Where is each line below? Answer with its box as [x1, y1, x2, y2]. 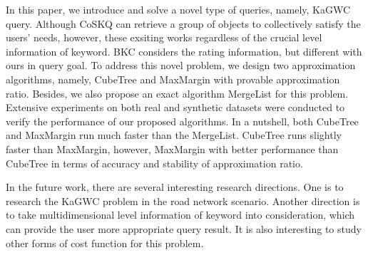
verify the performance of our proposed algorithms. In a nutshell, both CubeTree [6, 113, 359, 128]
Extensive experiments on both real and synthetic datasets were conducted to [6, 100, 345, 115]
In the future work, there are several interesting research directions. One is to [6, 179, 344, 194]
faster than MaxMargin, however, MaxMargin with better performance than [6, 141, 339, 156]
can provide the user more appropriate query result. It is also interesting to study [6, 221, 362, 236]
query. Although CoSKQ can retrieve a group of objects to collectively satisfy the [6, 16, 361, 31]
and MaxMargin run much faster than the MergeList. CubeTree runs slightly [6, 127, 342, 142]
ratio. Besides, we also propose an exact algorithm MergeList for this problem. [6, 85, 349, 100]
